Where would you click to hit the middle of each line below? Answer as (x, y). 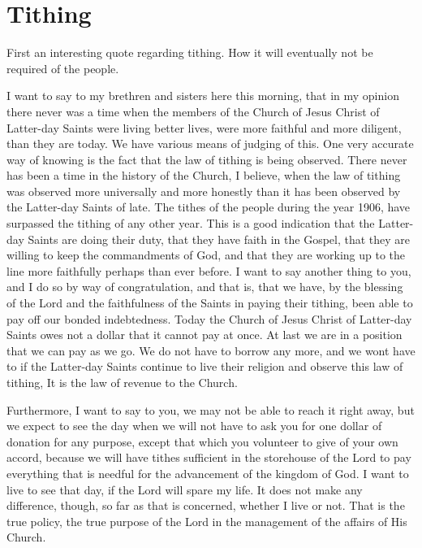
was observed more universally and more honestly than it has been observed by (204, 191)
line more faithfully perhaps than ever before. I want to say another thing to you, (209, 270)
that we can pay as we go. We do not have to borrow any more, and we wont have (211, 350)
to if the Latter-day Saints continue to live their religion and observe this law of (205, 366)
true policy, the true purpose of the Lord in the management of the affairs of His (207, 521)
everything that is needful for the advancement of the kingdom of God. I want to (208, 473)
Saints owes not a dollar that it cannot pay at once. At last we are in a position (205, 335)
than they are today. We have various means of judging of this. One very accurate (210, 144)
